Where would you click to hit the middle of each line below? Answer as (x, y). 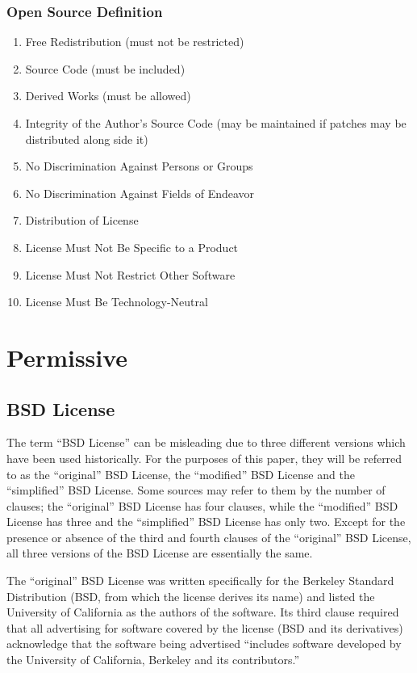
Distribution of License (82, 220)
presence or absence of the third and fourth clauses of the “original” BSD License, (209, 537)
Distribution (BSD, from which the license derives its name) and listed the (191, 596)
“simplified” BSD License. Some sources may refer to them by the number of (196, 490)
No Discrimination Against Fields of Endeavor (140, 193)
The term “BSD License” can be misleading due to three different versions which (206, 442)
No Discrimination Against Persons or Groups (139, 166)
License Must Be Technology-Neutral (117, 302)
